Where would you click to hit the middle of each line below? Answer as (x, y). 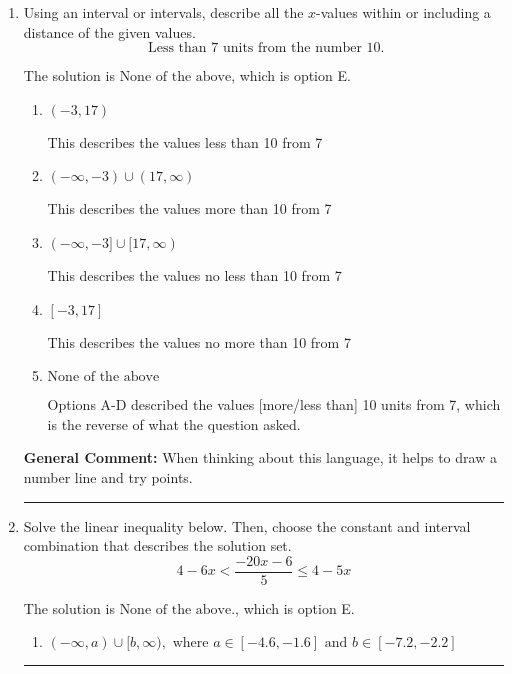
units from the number (292, 48)
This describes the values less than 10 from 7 (185, 141)
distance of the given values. (109, 31)
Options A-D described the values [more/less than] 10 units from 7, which (274, 404)
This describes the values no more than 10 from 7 (199, 341)
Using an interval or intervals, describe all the (163, 12)
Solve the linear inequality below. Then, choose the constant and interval (247, 525)
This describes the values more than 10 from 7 (189, 208)
